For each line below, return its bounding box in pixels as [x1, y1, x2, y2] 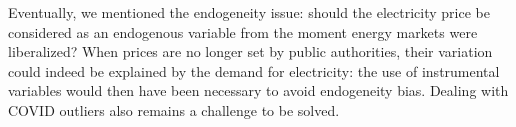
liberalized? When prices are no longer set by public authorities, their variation [8, 41, 493, 62]
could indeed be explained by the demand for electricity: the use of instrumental [8, 60, 500, 81]
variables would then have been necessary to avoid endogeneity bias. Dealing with [8, 80, 509, 101]
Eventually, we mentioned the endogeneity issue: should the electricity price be [8, 2, 490, 22]
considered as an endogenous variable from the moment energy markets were [8, 21, 478, 42]
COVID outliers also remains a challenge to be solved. [8, 99, 340, 120]
